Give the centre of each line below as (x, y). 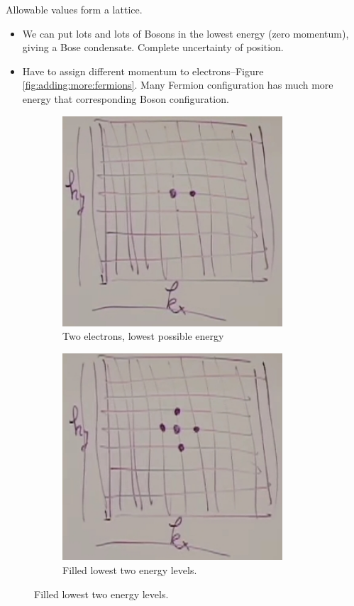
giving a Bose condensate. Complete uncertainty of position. (153, 47)
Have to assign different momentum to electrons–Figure (143, 71)
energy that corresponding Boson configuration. (126, 98)
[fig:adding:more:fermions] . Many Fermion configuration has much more (178, 85)
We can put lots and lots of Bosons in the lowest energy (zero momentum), (186, 33)
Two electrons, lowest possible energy (143, 336)
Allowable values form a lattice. (74, 9)
